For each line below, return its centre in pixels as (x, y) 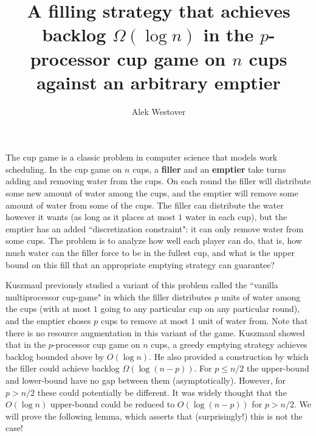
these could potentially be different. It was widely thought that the (162, 392)
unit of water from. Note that (253, 320)
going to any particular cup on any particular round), (200, 309)
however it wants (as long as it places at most (91, 217)
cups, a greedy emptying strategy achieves (229, 344)
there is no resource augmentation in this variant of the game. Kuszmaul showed (155, 332)
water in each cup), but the (236, 217)
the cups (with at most (48, 309)
